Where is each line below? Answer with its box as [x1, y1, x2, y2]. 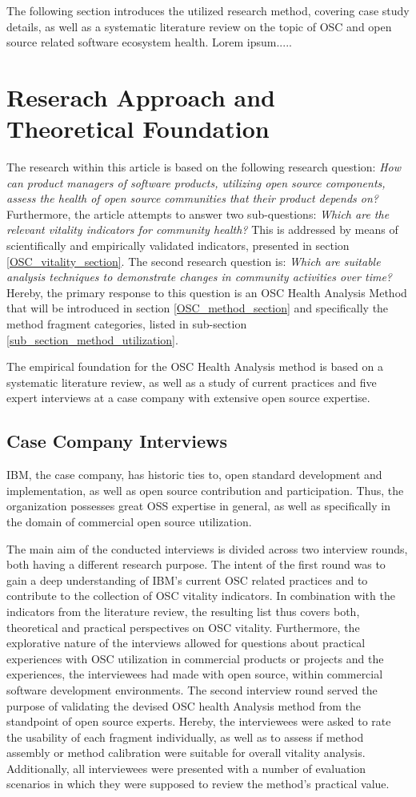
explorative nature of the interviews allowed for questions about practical [6, 634, 366, 651]
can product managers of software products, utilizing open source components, [6, 174, 386, 191]
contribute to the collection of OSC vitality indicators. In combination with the [6, 587, 395, 604]
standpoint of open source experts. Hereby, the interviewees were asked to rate [6, 713, 391, 730]
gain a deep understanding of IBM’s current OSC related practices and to [6, 571, 368, 588]
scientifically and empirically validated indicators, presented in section [6, 237, 350, 254]
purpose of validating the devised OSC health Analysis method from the [6, 697, 361, 714]
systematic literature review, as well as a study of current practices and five [6, 373, 377, 390]
